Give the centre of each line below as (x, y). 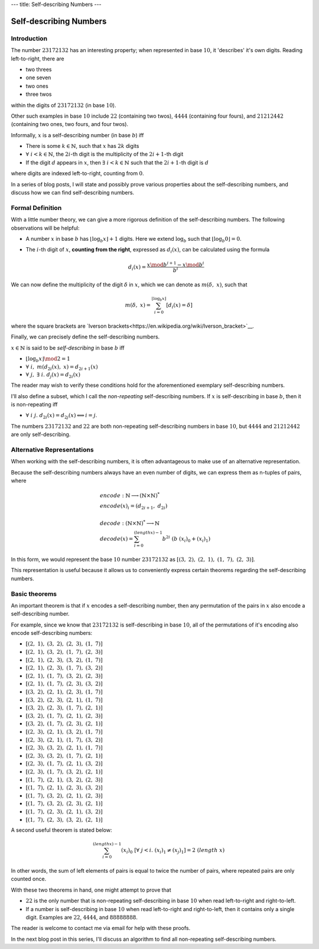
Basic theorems (34, 593)
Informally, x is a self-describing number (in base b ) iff (77, 135)
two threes (39, 69)
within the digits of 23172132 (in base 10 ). (64, 105)
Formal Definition (36, 208)
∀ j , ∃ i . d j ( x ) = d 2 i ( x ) (53, 376)
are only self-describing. (41, 434)
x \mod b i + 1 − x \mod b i (175, 264)
